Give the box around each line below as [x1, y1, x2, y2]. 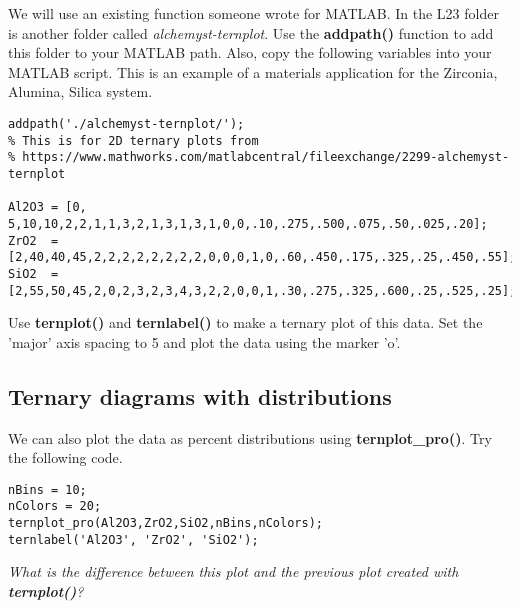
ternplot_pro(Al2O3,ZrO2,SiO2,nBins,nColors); [8, 516, 323, 531]
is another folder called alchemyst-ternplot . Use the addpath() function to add [8, 22, 494, 43]
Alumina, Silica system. [8, 81, 153, 102]
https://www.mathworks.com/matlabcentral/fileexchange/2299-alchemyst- [22, 150, 510, 165]
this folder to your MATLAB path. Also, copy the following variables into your [8, 42, 492, 63]
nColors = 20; [8, 499, 102, 514]
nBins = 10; [8, 482, 87, 497]
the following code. [8, 447, 123, 468]
